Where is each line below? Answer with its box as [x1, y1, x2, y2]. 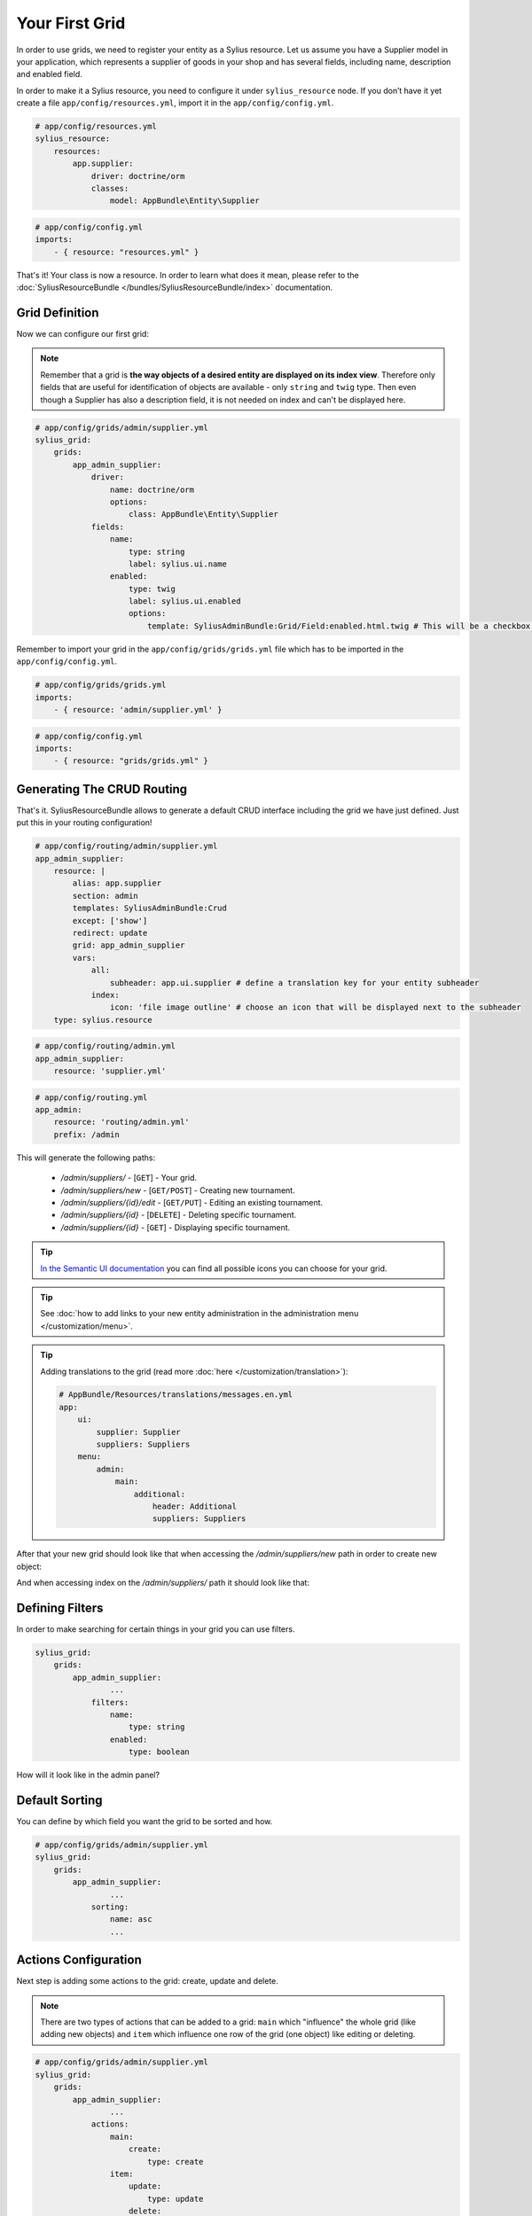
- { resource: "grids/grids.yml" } [53, 756, 208, 766]
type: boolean [129, 1747, 190, 1757]
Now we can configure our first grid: [16, 329, 150, 339]
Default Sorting [16, 1792, 103, 1807]
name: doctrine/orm [109, 484, 195, 495]
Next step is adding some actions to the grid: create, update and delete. [16, 1976, 279, 1986]
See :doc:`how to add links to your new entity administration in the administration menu [40, 1308, 359, 1319]
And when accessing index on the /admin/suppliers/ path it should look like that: [16, 1578, 310, 1588]
